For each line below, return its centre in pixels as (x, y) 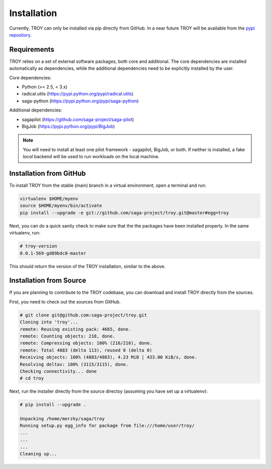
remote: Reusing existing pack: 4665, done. (76, 329)
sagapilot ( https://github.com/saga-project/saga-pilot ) (78, 119)
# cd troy (32, 378)
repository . (21, 35)
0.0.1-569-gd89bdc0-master (53, 253)
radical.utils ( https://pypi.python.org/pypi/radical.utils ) (78, 94)
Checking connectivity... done (58, 371)
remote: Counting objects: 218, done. (67, 336)
